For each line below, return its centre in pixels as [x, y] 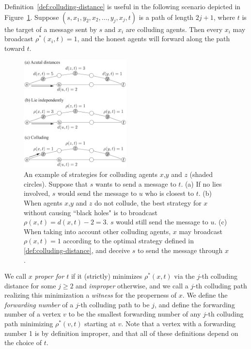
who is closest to [169, 193]
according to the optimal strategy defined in [129, 241]
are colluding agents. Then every [174, 29]
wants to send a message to [136, 183]
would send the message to [97, 193]
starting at [100, 324]
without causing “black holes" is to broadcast [91, 212]
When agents [43, 202]
